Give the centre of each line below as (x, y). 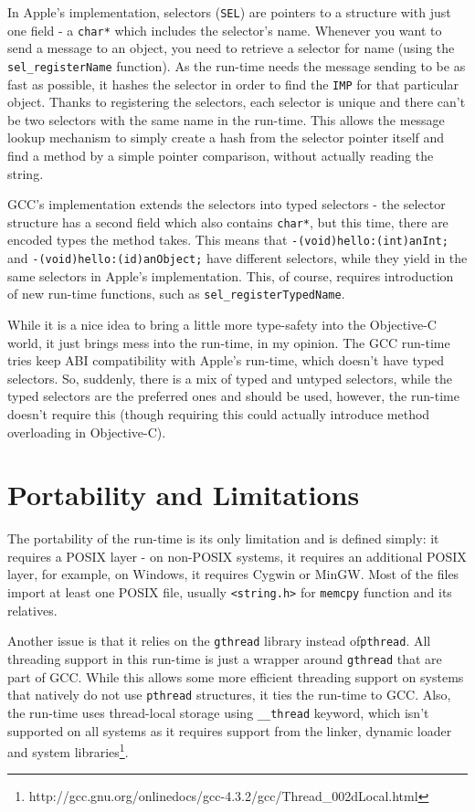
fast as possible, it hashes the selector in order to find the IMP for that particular (233, 84)
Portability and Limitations (184, 495)
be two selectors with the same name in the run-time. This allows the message (226, 119)
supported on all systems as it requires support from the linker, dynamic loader (230, 730)
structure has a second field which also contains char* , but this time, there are (228, 221)
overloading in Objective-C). (87, 432)
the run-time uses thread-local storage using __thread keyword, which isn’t (218, 712)
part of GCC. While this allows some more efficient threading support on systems (236, 676)
